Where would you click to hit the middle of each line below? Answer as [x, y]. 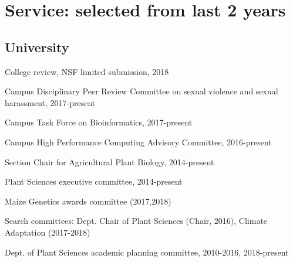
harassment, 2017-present [50, 102]
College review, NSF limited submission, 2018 [87, 71]
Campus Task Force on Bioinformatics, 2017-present [99, 122]
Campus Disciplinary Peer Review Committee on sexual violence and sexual [142, 91]
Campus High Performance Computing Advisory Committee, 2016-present [138, 142]
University [37, 47]
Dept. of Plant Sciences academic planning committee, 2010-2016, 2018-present [147, 252]
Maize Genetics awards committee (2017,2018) [88, 201]
